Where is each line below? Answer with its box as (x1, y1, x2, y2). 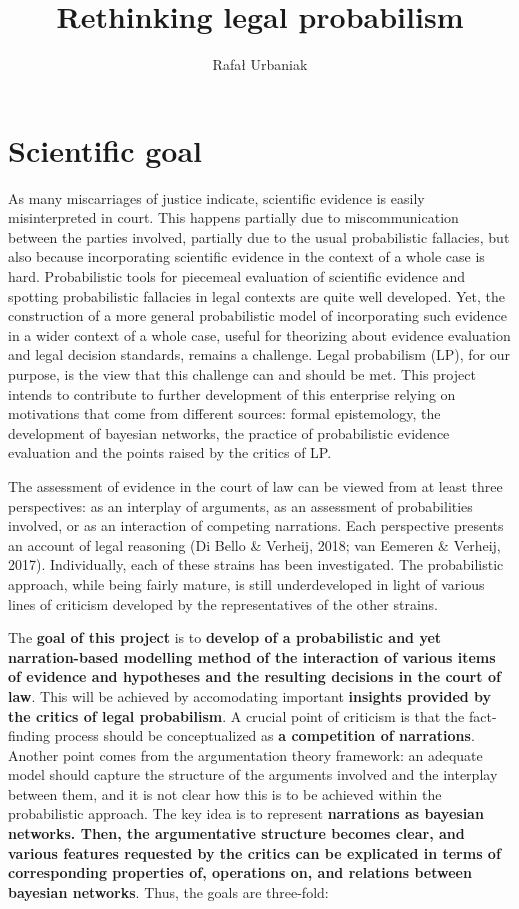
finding (8, 725, 51, 746)
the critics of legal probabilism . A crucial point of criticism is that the (8, 705, 465, 726)
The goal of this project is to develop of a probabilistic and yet (8, 627, 442, 648)
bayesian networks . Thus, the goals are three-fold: (8, 881, 329, 902)
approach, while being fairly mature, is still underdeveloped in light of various (8, 573, 485, 594)
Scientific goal (8, 129, 203, 170)
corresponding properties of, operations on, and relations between (8, 862, 472, 883)
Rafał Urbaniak (212, 54, 308, 75)
